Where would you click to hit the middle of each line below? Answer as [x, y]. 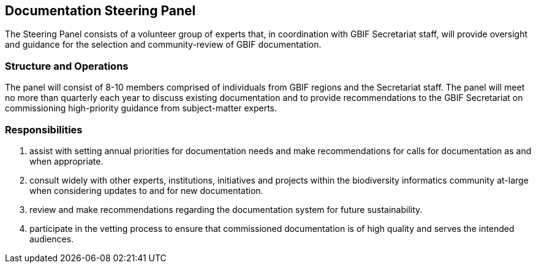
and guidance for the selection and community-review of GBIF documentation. [163, 45]
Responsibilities [44, 129]
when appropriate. [66, 161]
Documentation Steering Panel [100, 11]
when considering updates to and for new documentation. [146, 190]
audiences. [52, 239]
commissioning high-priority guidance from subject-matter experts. [141, 108]
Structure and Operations [67, 66]
